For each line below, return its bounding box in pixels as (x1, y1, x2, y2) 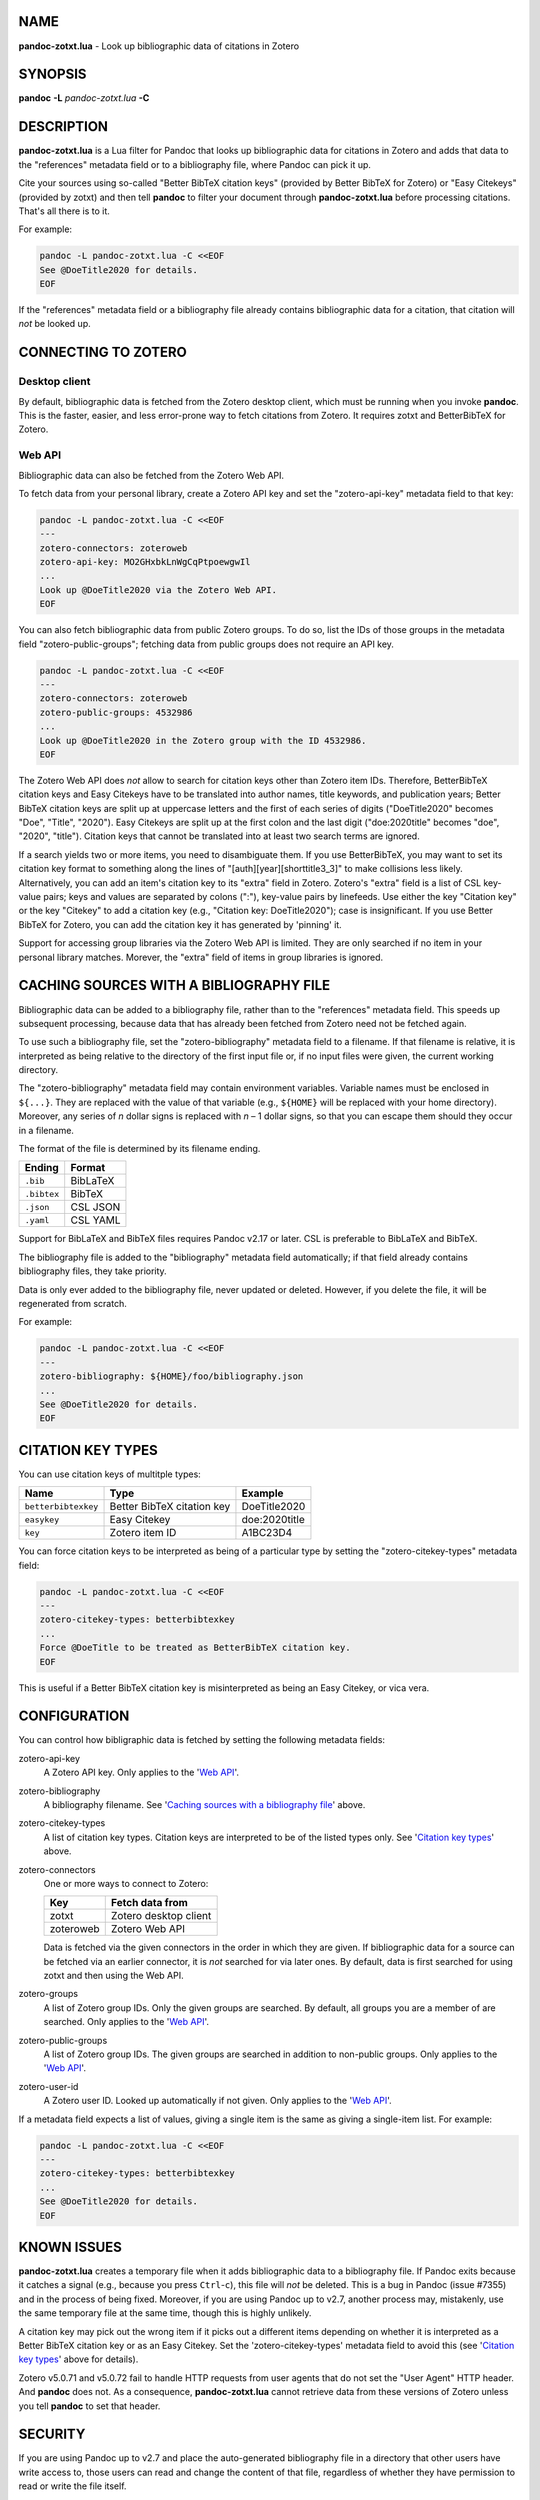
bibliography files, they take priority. (18, 1265, 167, 1277)
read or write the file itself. (18, 2480, 127, 2492)
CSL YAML (70, 1213, 121, 1227)
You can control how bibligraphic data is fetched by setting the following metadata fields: (18, 1734, 385, 1746)
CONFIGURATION (18, 1708, 130, 1725)
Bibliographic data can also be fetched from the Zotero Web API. (18, 469, 285, 481)
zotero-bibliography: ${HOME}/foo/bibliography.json (39, 1371, 304, 1382)
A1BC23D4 (241, 1526, 293, 1540)
